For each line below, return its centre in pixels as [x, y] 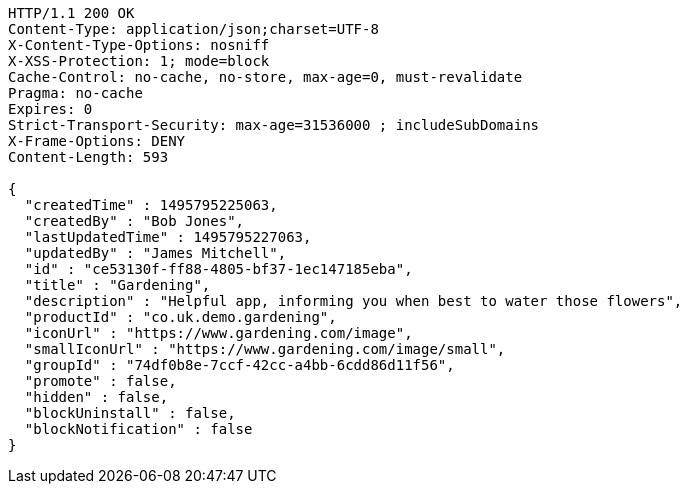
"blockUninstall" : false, [130, 413]
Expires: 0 [50, 109]
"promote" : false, [100, 381]
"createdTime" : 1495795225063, [151, 205]
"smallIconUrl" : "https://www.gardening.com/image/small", [265, 349]
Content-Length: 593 [88, 157]
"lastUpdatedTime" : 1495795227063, [168, 237]
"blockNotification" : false [138, 429]
